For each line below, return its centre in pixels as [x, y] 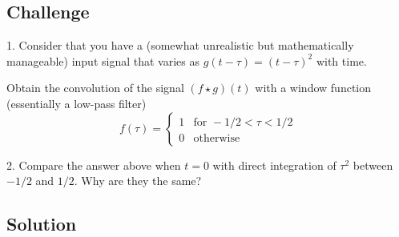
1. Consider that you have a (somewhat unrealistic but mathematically [180, 45]
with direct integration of [274, 165]
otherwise [217, 138]
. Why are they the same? [138, 181]
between [373, 165]
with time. [341, 60]
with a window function [313, 88]
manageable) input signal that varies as [103, 60]
